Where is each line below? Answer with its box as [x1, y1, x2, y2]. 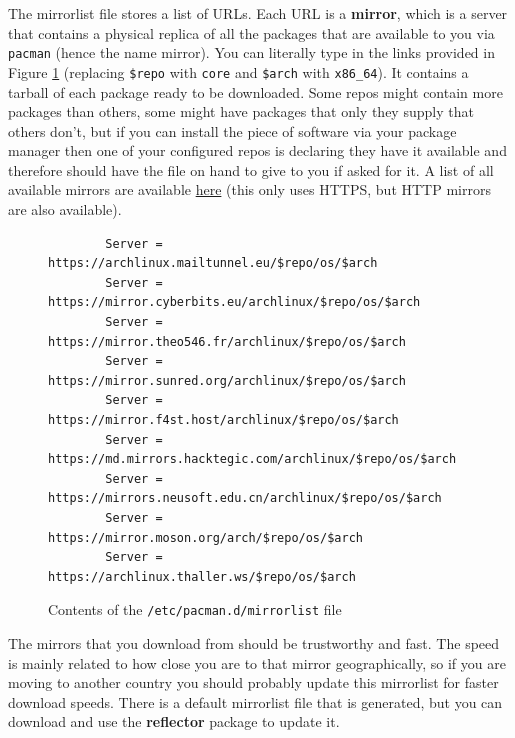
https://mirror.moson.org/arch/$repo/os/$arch [48, 530, 363, 545]
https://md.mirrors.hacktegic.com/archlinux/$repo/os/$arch [48, 452, 457, 467]
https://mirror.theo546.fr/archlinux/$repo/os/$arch [48, 334, 406, 349]
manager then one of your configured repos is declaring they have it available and [8, 140, 507, 161]
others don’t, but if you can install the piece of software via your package [8, 120, 457, 141]
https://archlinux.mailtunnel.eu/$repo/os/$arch [48, 256, 378, 271]
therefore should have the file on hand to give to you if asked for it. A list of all [8, 159, 494, 180]
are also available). [8, 199, 122, 220]
